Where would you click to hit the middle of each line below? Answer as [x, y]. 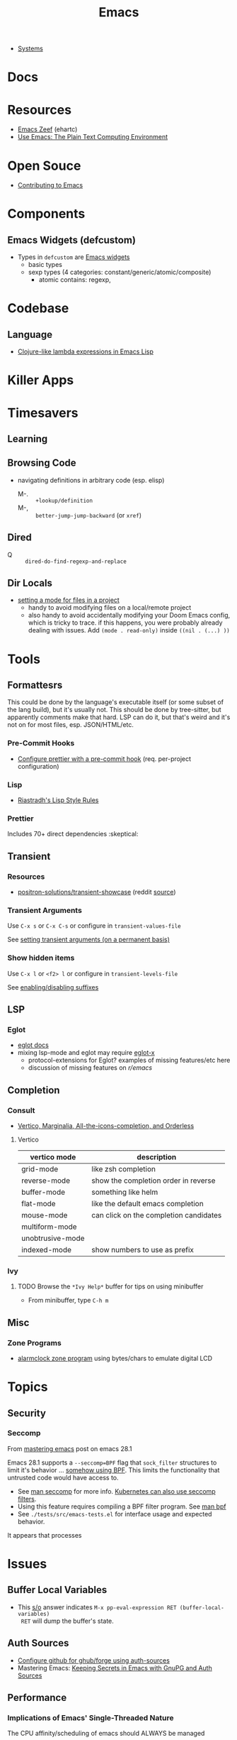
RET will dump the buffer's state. [68, 1621]
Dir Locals [30, 583]
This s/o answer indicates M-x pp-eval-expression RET [97, 1607]
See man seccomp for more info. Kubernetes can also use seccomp [116, 1491]
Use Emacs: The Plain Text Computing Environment [93, 137]
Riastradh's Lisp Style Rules [58, 800]
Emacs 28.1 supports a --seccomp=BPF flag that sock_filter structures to [112, 1462]
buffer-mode [43, 1192]
